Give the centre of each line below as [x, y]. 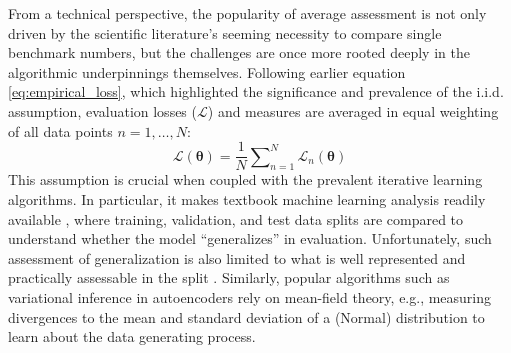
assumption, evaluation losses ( [102, 110]
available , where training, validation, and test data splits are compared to [236, 218]
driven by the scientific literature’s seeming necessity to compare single [225, 32]
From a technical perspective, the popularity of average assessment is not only [247, 13]
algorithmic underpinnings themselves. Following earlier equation [207, 71]
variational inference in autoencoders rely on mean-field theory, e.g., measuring [250, 296]
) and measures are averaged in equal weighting [353, 110]
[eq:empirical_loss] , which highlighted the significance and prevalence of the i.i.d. [256, 91]
